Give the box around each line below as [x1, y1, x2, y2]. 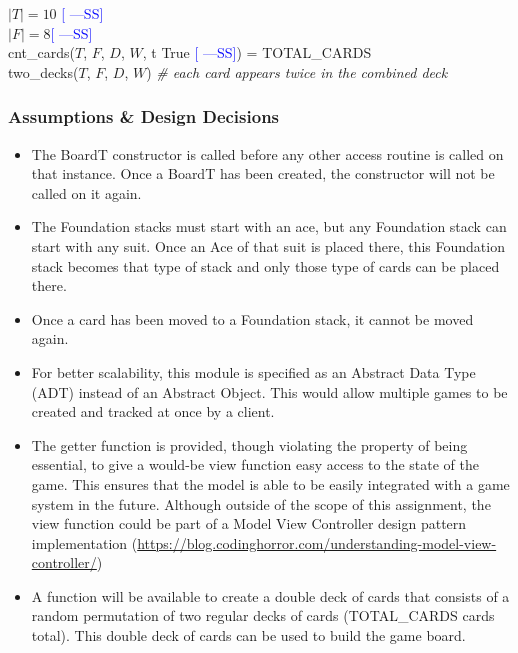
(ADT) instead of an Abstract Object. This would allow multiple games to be [31, 381, 508, 402]
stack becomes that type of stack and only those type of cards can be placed [31, 255, 500, 276]
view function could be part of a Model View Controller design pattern [31, 513, 467, 534]
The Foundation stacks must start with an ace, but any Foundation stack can [31, 216, 507, 237]
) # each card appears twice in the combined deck [146, 61, 448, 82]
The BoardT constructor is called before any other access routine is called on [31, 143, 504, 164]
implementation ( [31, 532, 138, 553]
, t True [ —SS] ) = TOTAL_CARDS [142, 42, 372, 63]
